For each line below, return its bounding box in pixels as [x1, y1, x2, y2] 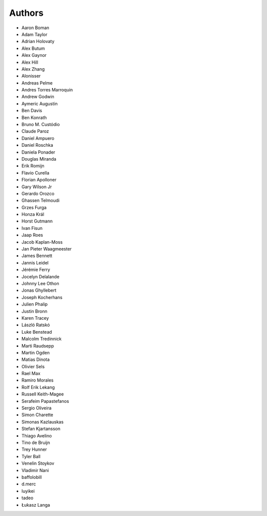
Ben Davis [21, 108, 42, 114]
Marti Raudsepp [21, 343, 54, 348]
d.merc [21, 481, 37, 487]
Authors [9, 7, 44, 18]
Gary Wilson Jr [21, 183, 52, 190]
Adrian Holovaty [21, 39, 54, 44]
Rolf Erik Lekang [21, 384, 55, 390]
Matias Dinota [21, 356, 50, 363]
